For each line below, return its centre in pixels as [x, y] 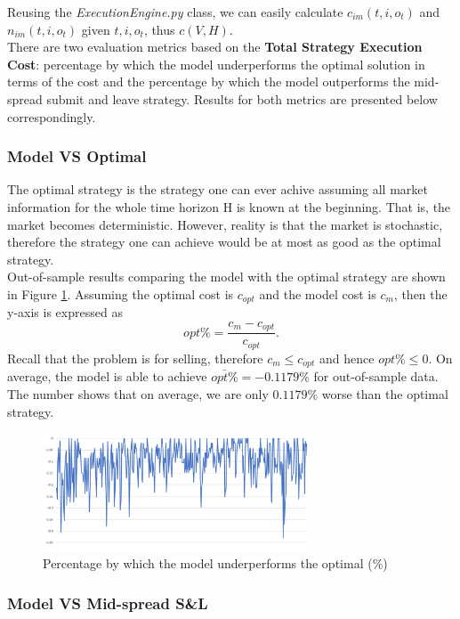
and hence [347, 358]
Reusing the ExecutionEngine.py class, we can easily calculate [175, 12]
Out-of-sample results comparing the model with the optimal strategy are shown [226, 277]
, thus [159, 29]
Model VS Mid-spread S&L [108, 603]
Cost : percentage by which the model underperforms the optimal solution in [216, 64]
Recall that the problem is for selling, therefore [135, 358]
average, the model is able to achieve [107, 376]
